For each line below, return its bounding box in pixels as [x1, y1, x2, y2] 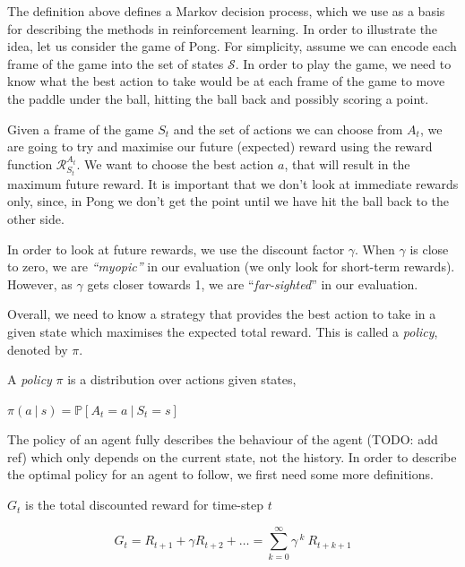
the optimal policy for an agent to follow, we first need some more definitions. [7, 465, 434, 484]
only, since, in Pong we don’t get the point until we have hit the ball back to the [7, 192, 449, 210]
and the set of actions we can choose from [173, 119, 403, 138]
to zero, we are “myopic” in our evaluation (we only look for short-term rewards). [7, 257, 455, 276]
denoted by [7, 339, 68, 358]
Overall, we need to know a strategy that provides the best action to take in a [7, 305, 436, 323]
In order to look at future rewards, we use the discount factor [7, 239, 345, 258]
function [7, 154, 53, 173]
